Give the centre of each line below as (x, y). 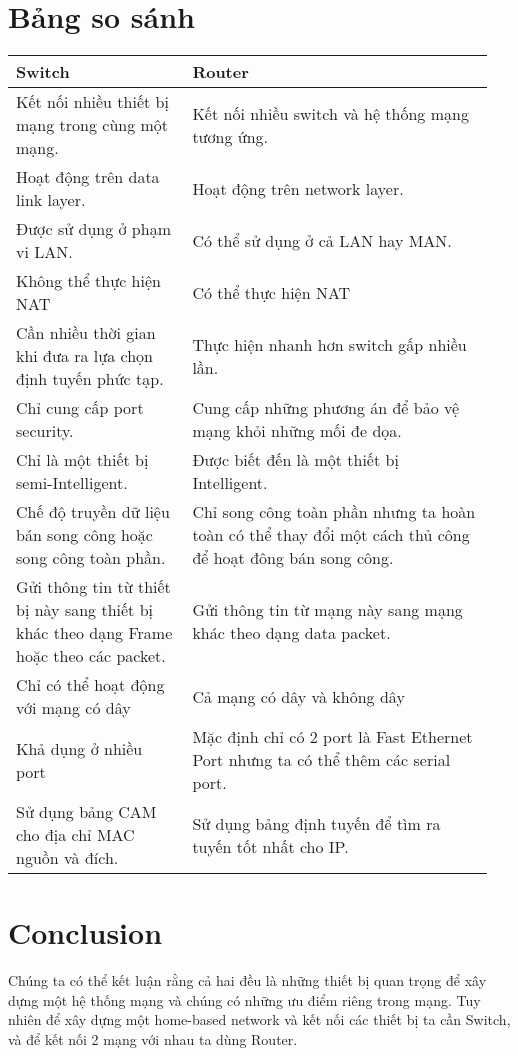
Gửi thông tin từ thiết (93, 587)
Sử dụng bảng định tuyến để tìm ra (316, 823)
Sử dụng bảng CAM (86, 812)
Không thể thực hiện (88, 281)
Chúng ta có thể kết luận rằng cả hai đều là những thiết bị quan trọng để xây (247, 980)
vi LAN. (44, 252)
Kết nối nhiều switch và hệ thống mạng (330, 113)
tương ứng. (230, 136)
